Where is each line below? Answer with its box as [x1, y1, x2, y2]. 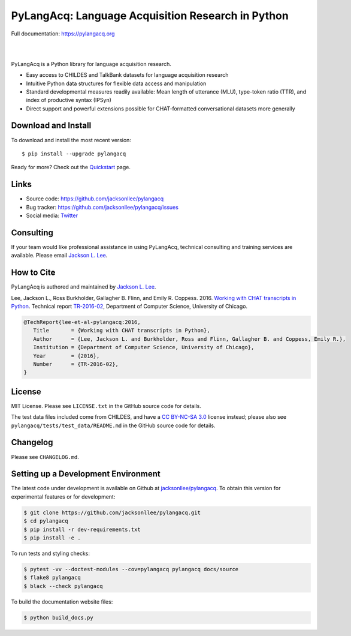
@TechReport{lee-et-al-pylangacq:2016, [23, 319, 141, 326]
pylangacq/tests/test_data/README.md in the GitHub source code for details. [11, 422, 216, 429]
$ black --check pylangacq [23, 583, 103, 589]
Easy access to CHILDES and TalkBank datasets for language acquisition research [26, 71, 229, 79]
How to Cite [11, 268, 56, 278]
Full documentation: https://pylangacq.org [11, 30, 115, 37]
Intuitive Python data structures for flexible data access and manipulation [26, 80, 207, 87]
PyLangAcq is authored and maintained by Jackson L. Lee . [11, 283, 156, 290]
